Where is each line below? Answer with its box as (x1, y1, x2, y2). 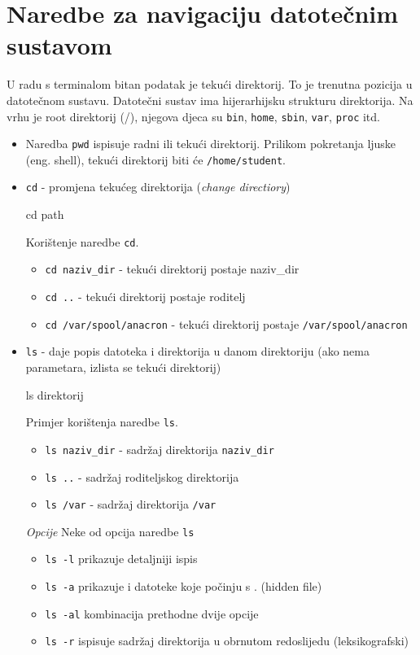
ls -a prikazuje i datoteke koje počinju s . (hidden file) (45, 578, 322, 595)
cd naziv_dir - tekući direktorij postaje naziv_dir (45, 260, 300, 277)
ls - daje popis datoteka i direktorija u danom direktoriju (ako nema (25, 343, 370, 360)
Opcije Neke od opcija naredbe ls (25, 522, 195, 539)
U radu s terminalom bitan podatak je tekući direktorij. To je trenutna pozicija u (7, 76, 413, 93)
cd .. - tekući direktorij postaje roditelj (45, 288, 246, 305)
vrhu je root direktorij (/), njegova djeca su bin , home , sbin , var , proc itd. (7, 107, 380, 124)
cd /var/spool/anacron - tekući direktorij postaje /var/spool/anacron (45, 315, 408, 332)
